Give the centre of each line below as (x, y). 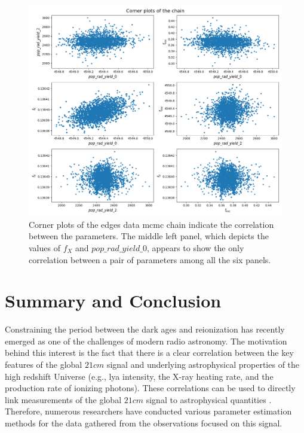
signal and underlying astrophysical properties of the (203, 365)
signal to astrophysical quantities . (209, 399)
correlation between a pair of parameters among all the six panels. (150, 259)
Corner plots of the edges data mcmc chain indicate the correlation (151, 224)
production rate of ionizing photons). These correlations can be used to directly (150, 388)
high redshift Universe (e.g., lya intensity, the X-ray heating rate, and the (139, 376)
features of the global (44, 365)
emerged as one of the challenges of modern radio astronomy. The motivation (146, 341)
